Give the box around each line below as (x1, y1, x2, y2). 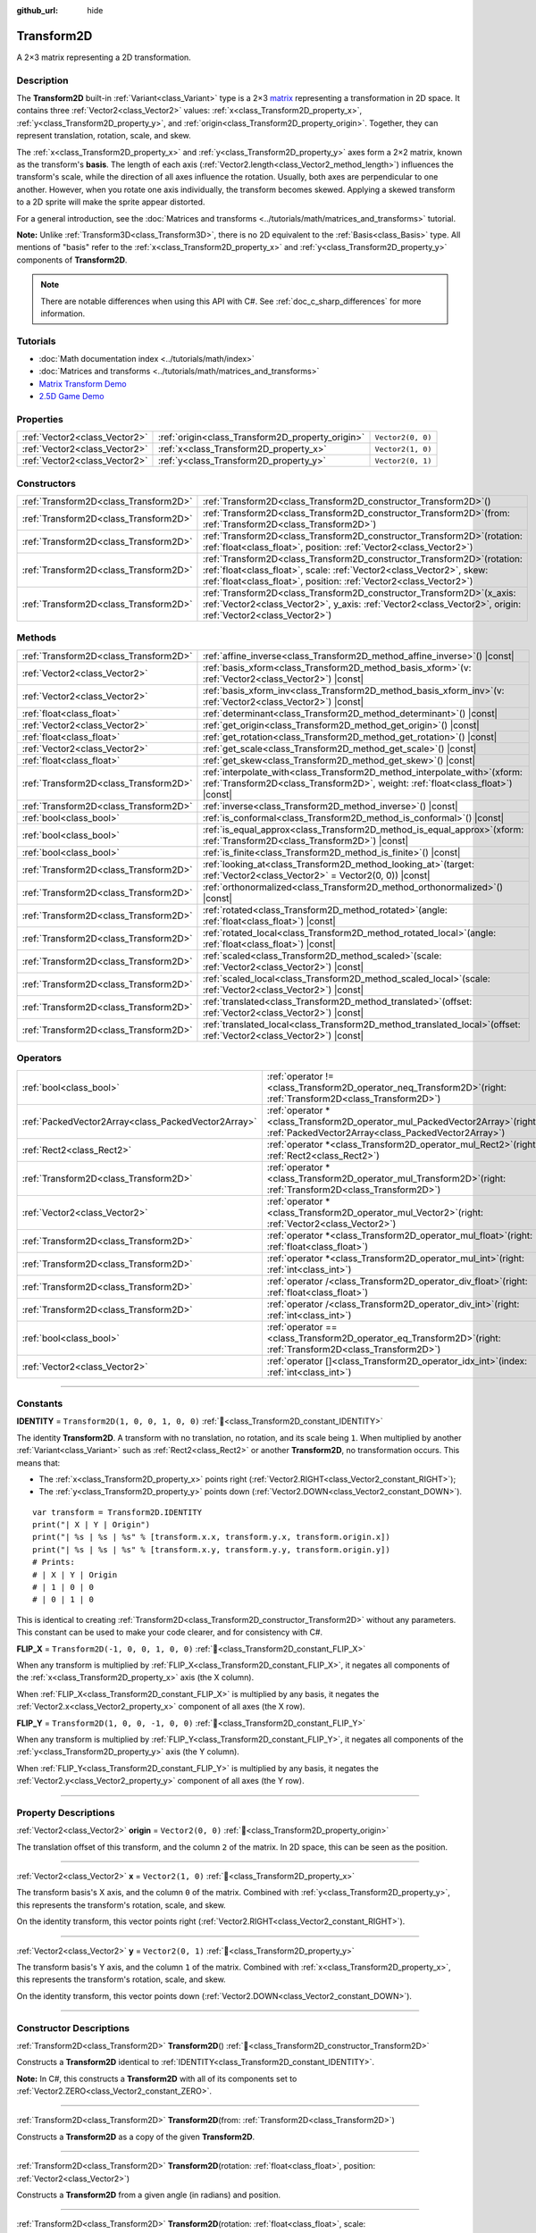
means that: (16, 1457, 61, 1468)
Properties (16, 413, 64, 425)
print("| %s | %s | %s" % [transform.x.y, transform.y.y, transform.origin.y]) (32, 1544, 390, 1554)
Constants (16, 1397, 63, 1409)
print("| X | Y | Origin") (32, 1519, 151, 1530)
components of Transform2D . (16, 255, 128, 265)
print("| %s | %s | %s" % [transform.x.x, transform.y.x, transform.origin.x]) (32, 1532, 390, 1543)
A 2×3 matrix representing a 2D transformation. (16, 52, 191, 63)
